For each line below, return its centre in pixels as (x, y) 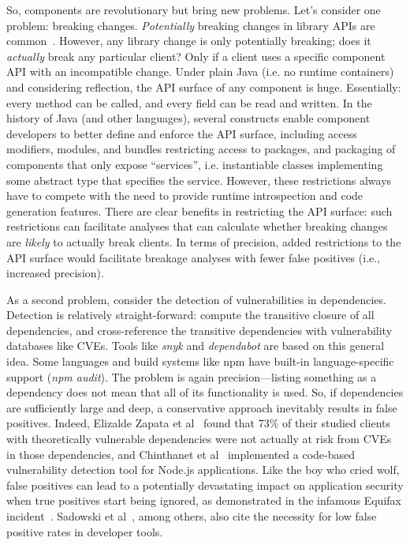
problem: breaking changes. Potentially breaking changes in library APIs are (191, 25)
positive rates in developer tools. (85, 531)
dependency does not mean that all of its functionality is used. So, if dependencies (205, 392)
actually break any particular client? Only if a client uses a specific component (196, 56)
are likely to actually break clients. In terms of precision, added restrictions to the (204, 241)
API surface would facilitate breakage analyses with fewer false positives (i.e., (194, 257)
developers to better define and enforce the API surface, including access (182, 133)
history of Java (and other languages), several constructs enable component (188, 118)
